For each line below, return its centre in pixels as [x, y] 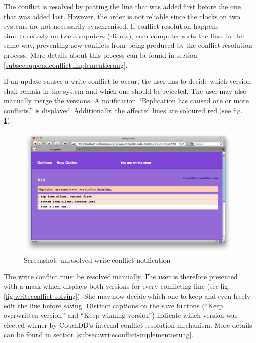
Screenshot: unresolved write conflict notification [97, 260]
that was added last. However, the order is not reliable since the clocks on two [122, 16]
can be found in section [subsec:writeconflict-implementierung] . [99, 334]
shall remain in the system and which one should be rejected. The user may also [125, 91]
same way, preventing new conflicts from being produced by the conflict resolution [128, 45]
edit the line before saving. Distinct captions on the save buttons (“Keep [114, 305]
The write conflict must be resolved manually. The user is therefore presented [121, 276]
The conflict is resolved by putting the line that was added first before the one [122, 6]
